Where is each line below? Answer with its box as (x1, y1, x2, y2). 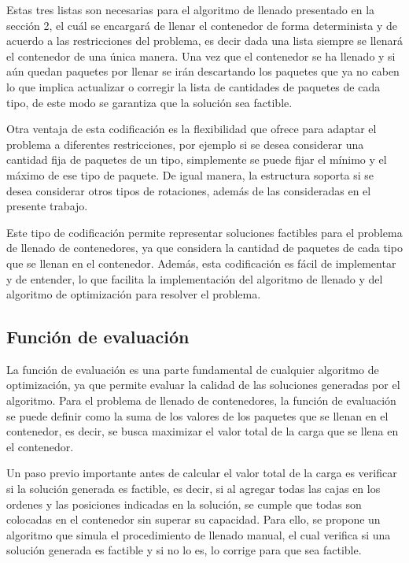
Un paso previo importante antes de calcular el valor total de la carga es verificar (6, 465, 397, 481)
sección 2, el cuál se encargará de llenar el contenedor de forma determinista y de (6, 17, 398, 33)
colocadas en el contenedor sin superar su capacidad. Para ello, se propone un (6, 511, 381, 528)
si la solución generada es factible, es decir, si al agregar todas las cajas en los (6, 480, 381, 497)
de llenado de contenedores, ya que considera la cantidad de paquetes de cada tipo (6, 239, 403, 256)
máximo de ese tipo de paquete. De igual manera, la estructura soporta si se (6, 166, 374, 183)
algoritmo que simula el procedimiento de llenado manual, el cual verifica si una (6, 526, 391, 543)
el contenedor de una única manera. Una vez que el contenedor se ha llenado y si (6, 47, 396, 64)
